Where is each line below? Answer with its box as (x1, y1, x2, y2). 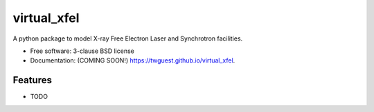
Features (12, 74, 52, 86)
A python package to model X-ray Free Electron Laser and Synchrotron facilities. (12, 34, 243, 43)
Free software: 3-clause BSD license (30, 47, 134, 55)
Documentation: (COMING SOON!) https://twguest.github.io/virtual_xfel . (30, 56, 235, 65)
